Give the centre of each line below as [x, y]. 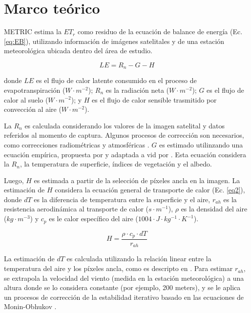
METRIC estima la [33, 31]
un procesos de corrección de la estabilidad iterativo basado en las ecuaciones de [124, 297]
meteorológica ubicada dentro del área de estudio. [78, 51]
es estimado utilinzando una [201, 144]
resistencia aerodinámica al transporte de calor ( [76, 209]
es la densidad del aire [214, 209]
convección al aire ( [33, 109]
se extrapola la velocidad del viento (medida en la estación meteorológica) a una [124, 278]
